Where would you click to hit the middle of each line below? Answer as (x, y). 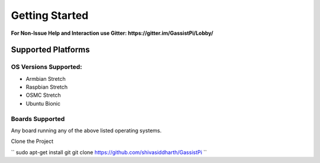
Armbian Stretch (46, 79)
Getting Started (50, 15)
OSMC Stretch (43, 95)
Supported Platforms (50, 50)
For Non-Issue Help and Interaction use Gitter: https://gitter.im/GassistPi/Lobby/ (112, 33)
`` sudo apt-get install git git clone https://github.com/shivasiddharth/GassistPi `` (109, 152)
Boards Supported (38, 119)
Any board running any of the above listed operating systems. (87, 131)
